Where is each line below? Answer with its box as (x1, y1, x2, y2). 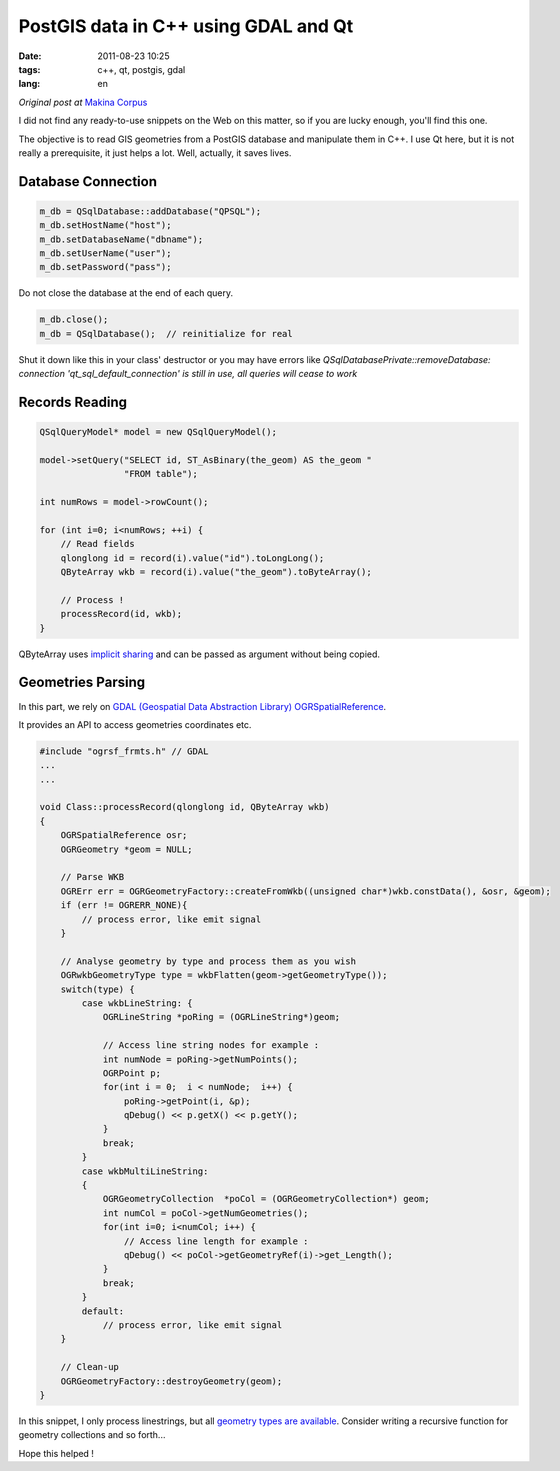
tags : (18, 63, 41, 75)
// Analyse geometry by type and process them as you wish (60, 955, 357, 967)
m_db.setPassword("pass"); (39, 261, 172, 273)
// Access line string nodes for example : (102, 1040, 320, 1051)
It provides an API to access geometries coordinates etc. (18, 718, 252, 730)
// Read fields (60, 538, 135, 550)
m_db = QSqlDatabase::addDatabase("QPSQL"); (39, 205, 262, 217)
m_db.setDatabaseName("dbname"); (39, 233, 204, 245)
